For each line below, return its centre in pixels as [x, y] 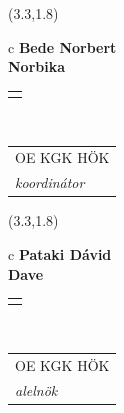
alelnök [36, 389]
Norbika [37, 66]
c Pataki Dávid [60, 253]
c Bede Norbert [62, 46]
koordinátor [50, 182]
